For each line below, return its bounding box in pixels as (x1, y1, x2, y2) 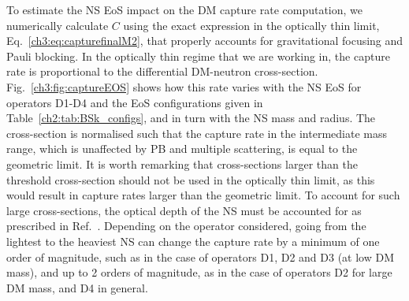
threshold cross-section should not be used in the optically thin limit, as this (6, 171, 375, 188)
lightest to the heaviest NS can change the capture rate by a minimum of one (6, 232, 380, 249)
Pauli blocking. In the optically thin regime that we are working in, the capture (6, 47, 390, 64)
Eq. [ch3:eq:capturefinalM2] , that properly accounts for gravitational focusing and (6, 32, 403, 49)
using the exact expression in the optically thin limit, (123, 17, 380, 33)
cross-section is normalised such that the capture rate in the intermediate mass (6, 124, 387, 141)
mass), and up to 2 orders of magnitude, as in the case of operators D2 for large (6, 264, 392, 281)
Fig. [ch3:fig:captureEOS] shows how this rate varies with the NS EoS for (6, 78, 362, 95)
